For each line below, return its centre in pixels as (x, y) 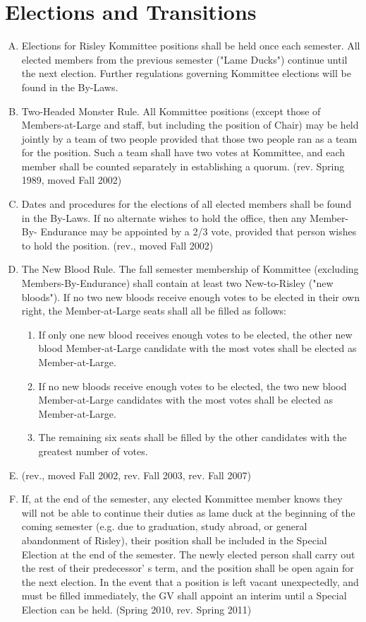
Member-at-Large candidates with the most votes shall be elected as (186, 400)
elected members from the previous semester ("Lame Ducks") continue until (184, 59)
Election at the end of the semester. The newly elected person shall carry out (188, 554)
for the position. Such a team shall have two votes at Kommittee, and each (183, 152)
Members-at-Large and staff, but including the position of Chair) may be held (190, 125)
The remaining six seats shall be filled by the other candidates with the (193, 437)
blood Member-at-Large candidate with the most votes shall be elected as (197, 348)
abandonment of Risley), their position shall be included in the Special (174, 540)
